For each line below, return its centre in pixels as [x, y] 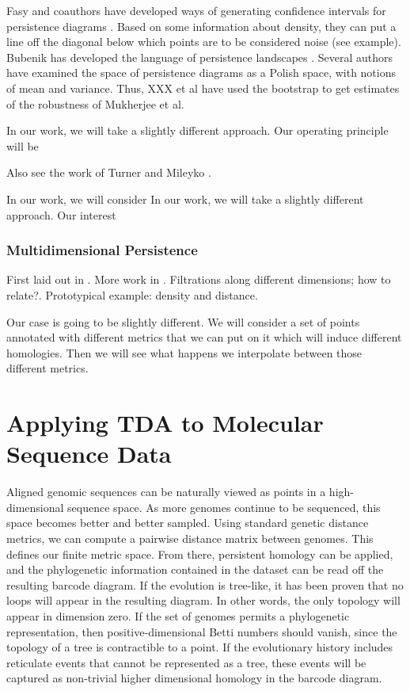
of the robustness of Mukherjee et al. [95, 103]
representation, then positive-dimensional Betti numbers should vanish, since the [202, 631]
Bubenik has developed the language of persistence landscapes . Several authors [200, 57]
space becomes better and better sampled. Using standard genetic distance [188, 523]
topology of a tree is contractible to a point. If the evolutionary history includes [200, 647]
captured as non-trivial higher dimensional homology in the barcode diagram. [194, 678]
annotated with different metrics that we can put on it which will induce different [204, 337]
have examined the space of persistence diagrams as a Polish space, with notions [201, 73]
